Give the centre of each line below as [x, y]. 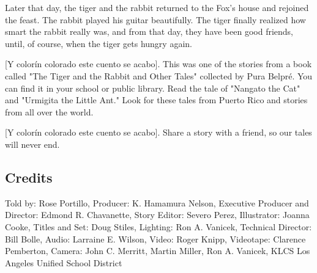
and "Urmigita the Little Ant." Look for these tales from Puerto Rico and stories [156, 100]
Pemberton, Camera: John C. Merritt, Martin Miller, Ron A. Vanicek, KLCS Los [158, 251]
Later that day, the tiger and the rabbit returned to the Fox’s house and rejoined [157, 7]
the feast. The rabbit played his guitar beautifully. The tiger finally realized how [155, 19]
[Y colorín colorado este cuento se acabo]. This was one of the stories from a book [158, 64]
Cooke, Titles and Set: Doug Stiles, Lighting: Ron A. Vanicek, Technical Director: [158, 226]
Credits [29, 177]
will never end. [32, 144]
